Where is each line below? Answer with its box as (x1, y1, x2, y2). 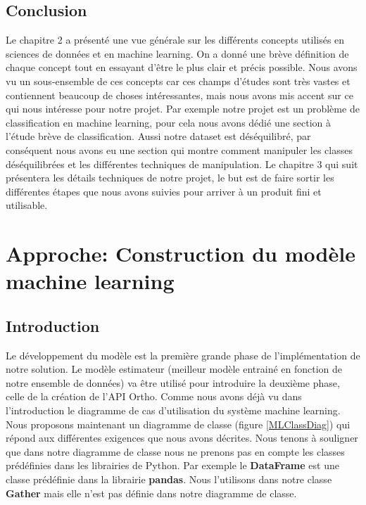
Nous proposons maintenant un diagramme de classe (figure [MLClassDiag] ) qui (6, 416, 351, 431)
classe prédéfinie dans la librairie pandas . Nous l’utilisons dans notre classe (6, 472, 332, 487)
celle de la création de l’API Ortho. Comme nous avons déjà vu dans (6, 389, 302, 404)
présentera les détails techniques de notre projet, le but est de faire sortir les (6, 170, 334, 185)
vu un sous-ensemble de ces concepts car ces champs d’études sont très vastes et (6, 73, 351, 88)
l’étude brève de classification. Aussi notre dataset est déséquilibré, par (6, 129, 311, 143)
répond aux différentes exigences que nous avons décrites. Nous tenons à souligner (6, 430, 358, 445)
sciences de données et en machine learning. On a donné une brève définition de (6, 46, 349, 60)
